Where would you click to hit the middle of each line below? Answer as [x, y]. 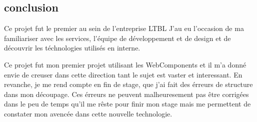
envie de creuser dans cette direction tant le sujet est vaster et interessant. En [123, 74]
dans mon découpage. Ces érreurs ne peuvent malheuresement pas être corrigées [126, 94]
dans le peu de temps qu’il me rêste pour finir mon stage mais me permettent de [127, 104]
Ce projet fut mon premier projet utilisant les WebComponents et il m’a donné [125, 64]
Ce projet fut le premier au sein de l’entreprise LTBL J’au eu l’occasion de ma [124, 28]
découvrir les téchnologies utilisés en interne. [72, 48]
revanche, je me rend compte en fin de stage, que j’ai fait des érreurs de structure [128, 84]
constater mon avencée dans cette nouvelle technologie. [88, 113]
